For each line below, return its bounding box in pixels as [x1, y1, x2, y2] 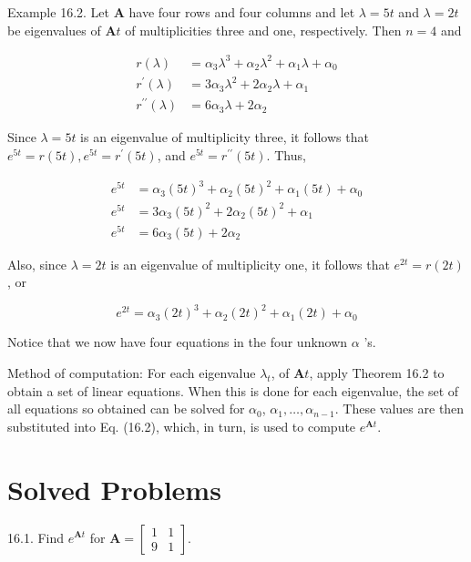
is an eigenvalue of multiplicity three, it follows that [80, 128, 369, 147]
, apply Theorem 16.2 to [309, 363, 445, 382]
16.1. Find [7, 527, 65, 547]
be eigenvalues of [7, 20, 101, 39]
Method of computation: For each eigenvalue [7, 363, 256, 382]
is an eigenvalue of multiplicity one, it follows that [110, 254, 390, 273]
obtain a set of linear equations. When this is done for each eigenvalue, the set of [7, 381, 459, 400]
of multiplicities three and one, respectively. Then [125, 20, 402, 39]
